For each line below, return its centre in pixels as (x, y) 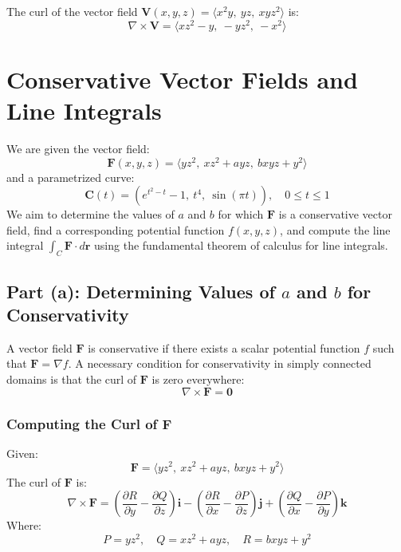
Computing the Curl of (82, 423)
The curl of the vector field (72, 11)
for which (241, 214)
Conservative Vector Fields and (182, 79)
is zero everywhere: (198, 379)
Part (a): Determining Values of (141, 291)
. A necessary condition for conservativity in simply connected (220, 363)
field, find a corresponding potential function (116, 229)
